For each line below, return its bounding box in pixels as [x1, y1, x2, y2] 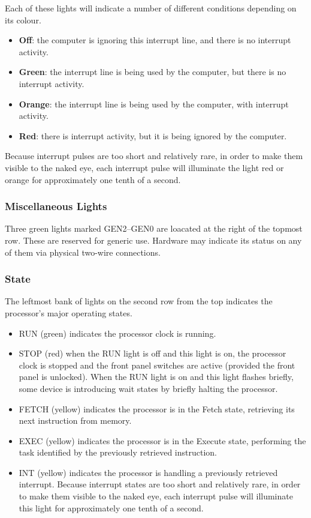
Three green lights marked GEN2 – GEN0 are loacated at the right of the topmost [5, 222, 303, 235]
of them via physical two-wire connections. [5, 245, 161, 258]
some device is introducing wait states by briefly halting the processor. [19, 382, 278, 394]
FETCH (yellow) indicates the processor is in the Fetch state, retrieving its [19, 402, 295, 415]
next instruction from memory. [19, 414, 132, 427]
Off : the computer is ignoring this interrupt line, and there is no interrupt [19, 34, 291, 46]
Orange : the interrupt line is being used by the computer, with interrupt [19, 97, 289, 110]
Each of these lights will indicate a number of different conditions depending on [5, 2, 297, 14]
